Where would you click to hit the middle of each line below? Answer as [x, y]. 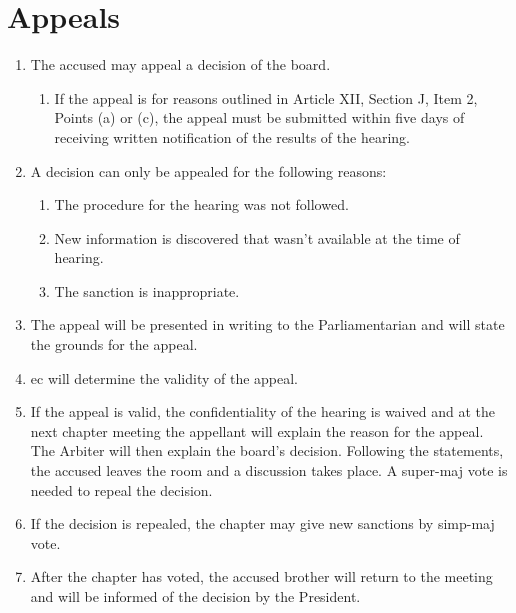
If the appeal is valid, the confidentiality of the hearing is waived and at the [262, 411]
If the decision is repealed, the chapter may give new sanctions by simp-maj [262, 523]
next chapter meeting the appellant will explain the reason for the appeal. [257, 430]
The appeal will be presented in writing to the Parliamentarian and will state [267, 324]
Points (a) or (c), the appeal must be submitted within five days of [259, 117]
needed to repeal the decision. [121, 489]
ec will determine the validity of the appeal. [164, 377]
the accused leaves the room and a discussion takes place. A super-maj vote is [269, 470]
